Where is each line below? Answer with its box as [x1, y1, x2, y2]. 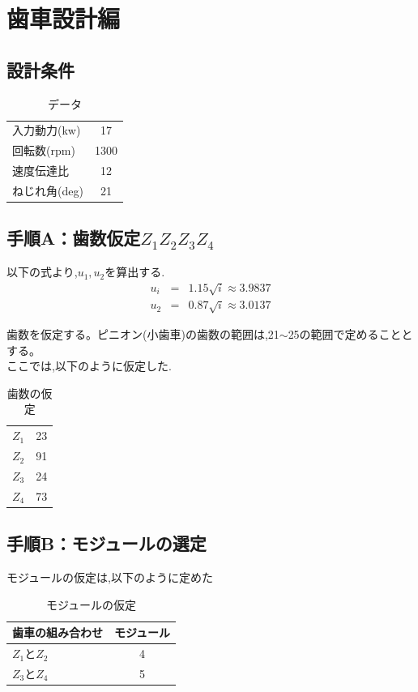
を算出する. [104, 263, 165, 280]
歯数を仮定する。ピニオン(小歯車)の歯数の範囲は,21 [6, 326, 279, 342]
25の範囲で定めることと [288, 326, 413, 342]
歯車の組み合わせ [12, 624, 103, 641]
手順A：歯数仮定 [6, 225, 141, 250]
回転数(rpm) [12, 142, 75, 159]
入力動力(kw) [12, 122, 81, 139]
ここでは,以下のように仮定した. [6, 357, 172, 374]
